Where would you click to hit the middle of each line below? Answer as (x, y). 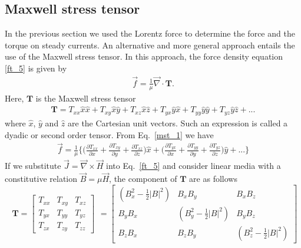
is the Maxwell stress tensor (86, 98)
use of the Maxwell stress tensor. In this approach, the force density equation (144, 56)
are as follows (213, 179)
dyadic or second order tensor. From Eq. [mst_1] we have (109, 134)
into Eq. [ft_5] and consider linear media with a (193, 166)
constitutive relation (41, 179)
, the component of (143, 179)
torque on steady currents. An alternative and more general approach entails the (150, 45)
